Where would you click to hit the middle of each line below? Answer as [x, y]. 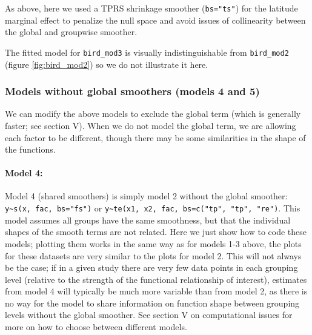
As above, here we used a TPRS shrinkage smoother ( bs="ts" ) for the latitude [151, 8]
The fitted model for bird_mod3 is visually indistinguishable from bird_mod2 [147, 52]
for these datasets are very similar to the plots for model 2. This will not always [153, 255]
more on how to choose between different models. [96, 327]
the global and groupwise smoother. [71, 32]
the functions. [30, 149]
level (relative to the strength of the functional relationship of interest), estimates [156, 279]
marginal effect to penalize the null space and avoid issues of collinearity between [155, 20]
